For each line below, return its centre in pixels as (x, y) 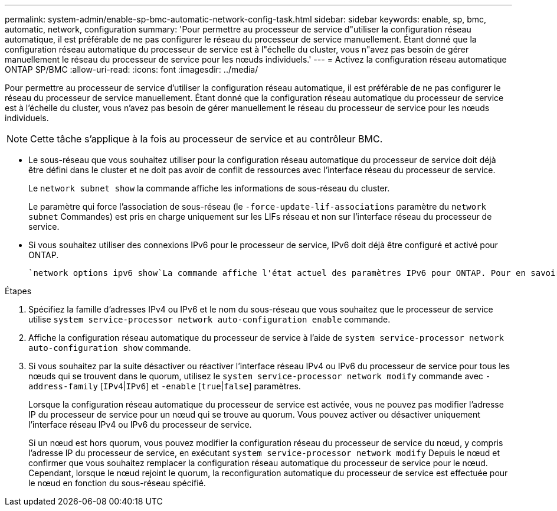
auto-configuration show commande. (110, 348)
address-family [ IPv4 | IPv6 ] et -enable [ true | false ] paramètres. (165, 386)
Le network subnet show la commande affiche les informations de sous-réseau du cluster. (209, 188)
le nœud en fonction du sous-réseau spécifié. (117, 483)
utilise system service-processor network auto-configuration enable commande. (209, 319)
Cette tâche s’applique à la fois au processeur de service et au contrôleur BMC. (207, 139)
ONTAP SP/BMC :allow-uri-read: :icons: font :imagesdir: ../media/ (132, 69)
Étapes (18, 291)
